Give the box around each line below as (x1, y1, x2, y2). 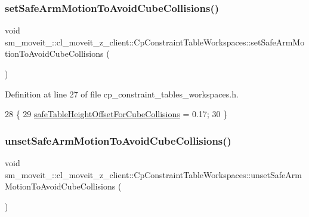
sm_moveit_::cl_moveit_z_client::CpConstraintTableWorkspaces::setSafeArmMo (5, 35, 305, 48)
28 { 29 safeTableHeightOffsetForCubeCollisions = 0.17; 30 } (5, 108, 228, 120)
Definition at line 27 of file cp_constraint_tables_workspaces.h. (5, 87, 239, 100)
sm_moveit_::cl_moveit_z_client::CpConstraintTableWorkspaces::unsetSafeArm (5, 168, 302, 181)
